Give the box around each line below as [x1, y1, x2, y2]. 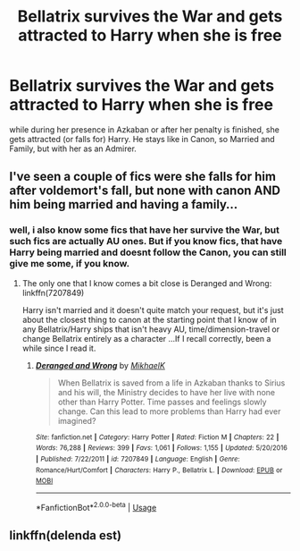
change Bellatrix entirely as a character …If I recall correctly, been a [21, 333, 271, 343]
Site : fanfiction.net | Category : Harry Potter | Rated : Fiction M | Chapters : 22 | [35, 432, 279, 442]
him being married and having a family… [9, 197, 238, 212]
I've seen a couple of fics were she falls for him [9, 169, 277, 184]
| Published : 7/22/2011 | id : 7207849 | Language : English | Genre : [35, 454, 240, 463]
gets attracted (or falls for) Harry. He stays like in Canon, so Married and [9, 133, 275, 144]
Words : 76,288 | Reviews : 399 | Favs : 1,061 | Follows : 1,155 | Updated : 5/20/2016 [35, 444, 287, 453]
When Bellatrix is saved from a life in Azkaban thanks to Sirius [57, 377, 286, 388]
